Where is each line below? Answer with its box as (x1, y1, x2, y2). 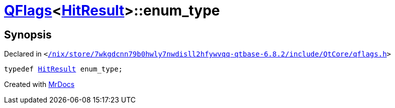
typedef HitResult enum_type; (4, 65, 123, 73)
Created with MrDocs (4, 80, 75, 89)
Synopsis (4, 28, 52, 41)
